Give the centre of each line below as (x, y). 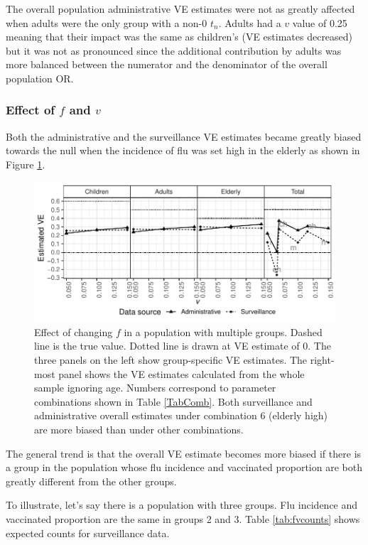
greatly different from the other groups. (91, 481)
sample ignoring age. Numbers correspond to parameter (155, 388)
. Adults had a (250, 22)
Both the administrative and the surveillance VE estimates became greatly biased (184, 136)
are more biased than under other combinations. (139, 429)
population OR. (40, 78)
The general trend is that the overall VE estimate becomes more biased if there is (184, 453)
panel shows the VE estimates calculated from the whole (182, 373)
